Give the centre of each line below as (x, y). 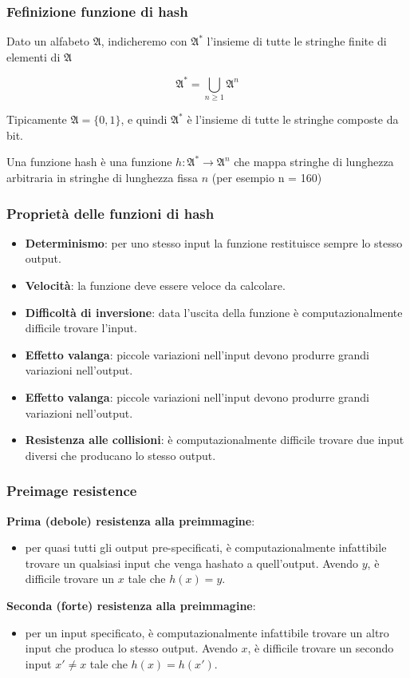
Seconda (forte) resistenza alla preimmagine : (131, 605)
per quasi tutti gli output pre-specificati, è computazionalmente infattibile (206, 547)
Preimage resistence (72, 491)
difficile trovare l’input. (81, 328)
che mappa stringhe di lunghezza (314, 162)
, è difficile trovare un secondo (321, 648)
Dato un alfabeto (48, 41)
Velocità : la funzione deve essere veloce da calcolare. (155, 285)
